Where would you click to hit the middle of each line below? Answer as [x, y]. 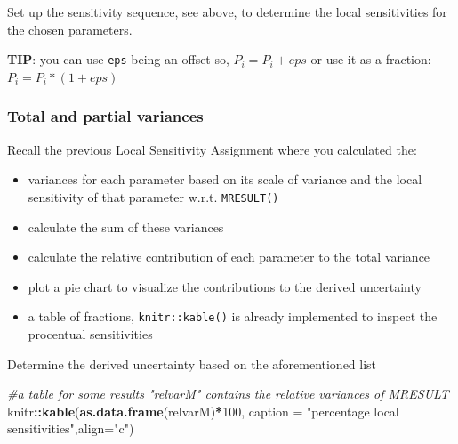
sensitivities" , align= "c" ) [71, 428]
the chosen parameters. [70, 29]
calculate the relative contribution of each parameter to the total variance [229, 257]
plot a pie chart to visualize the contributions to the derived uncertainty [225, 286]
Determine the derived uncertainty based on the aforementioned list [192, 363]
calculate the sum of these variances [126, 226]
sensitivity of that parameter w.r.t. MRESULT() [153, 196]
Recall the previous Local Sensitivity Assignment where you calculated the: [212, 149]
